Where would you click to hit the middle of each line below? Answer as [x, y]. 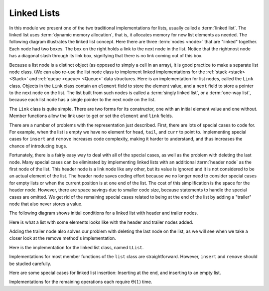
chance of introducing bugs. [38, 146]
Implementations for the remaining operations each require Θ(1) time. [81, 282]
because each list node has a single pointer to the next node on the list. [82, 100]
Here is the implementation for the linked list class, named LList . [76, 247]
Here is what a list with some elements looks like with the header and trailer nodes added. [101, 222]
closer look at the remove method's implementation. [63, 238]
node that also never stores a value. [46, 204]
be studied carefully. [30, 264]
